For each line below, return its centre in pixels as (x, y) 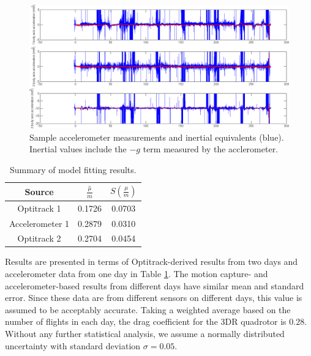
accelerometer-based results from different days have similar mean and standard (155, 285)
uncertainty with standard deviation (73, 345)
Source (39, 191)
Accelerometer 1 (39, 223)
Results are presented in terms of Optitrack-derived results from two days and (152, 261)
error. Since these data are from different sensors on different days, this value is (154, 298)
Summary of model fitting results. (73, 169)
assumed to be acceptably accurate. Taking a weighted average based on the (148, 309)
